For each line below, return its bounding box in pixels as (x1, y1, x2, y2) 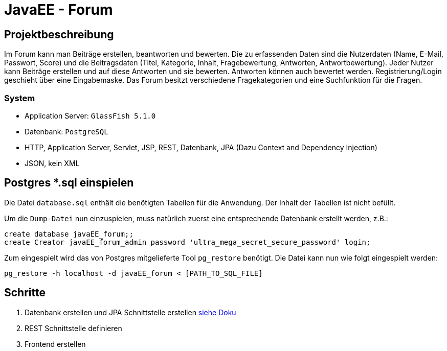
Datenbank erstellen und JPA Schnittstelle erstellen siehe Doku (25, 308, 236, 317)
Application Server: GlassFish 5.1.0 (25, 111, 156, 120)
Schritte (4, 286, 46, 299)
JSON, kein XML (25, 158, 80, 168)
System (4, 92, 35, 103)
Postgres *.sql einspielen (4, 176, 134, 190)
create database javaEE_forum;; (4, 229, 133, 238)
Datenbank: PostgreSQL (25, 127, 108, 136)
